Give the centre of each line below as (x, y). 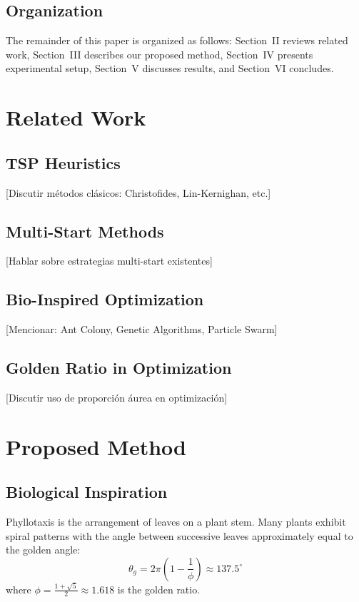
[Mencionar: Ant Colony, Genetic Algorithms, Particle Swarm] (142, 329)
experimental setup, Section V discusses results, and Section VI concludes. (170, 68)
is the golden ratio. (159, 589)
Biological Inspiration (87, 492)
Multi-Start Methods (85, 231)
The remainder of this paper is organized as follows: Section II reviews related (177, 40)
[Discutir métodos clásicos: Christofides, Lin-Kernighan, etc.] (138, 192)
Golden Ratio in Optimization (119, 368)
